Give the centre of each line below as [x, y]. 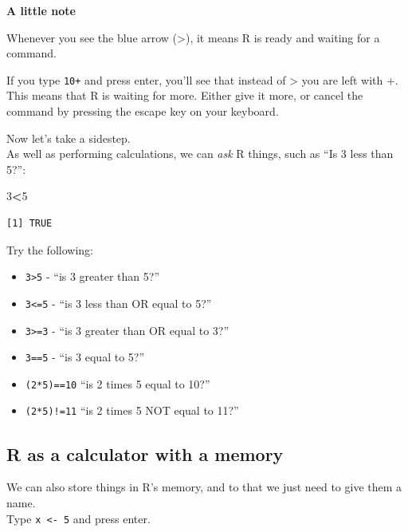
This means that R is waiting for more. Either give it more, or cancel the [185, 95]
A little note [41, 10]
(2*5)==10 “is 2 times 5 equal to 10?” [118, 383]
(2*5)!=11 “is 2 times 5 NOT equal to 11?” [132, 410]
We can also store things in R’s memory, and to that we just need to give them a [204, 487]
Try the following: [50, 249]
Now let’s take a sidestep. [69, 138]
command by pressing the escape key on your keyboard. [143, 111]
